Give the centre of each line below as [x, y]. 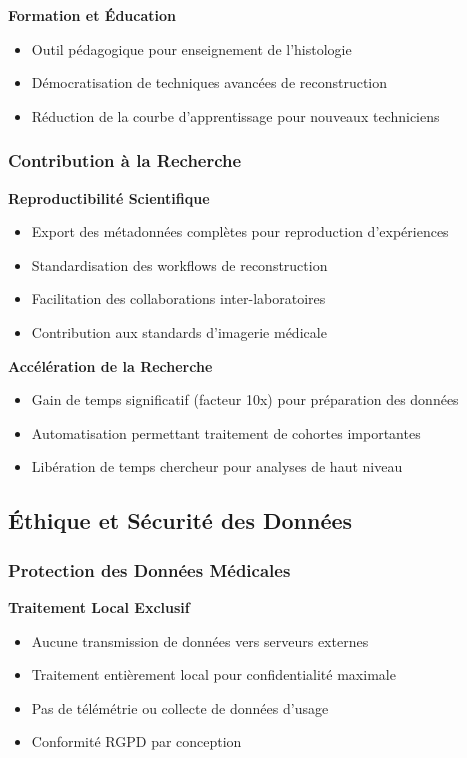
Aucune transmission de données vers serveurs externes [200, 640]
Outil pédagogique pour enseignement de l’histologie [191, 48]
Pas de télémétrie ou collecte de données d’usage [180, 707]
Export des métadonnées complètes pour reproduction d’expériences [240, 231]
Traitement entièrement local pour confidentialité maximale [213, 674]
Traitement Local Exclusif [99, 606]
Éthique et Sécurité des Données [180, 520]
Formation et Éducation [92, 15]
